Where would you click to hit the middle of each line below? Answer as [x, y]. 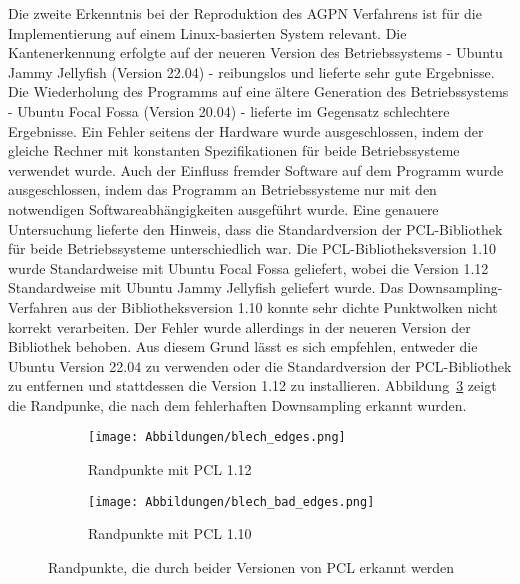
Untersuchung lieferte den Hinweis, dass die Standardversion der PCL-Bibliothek [255, 228]
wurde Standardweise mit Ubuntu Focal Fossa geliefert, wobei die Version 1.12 [248, 267]
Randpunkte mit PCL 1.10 [170, 533]
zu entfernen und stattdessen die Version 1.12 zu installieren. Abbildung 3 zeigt [252, 385]
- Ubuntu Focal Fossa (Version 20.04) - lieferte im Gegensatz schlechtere [229, 110]
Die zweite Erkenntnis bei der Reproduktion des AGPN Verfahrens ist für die [245, 13]
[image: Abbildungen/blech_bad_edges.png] [231, 501]
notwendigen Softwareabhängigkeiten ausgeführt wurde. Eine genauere [223, 208]
